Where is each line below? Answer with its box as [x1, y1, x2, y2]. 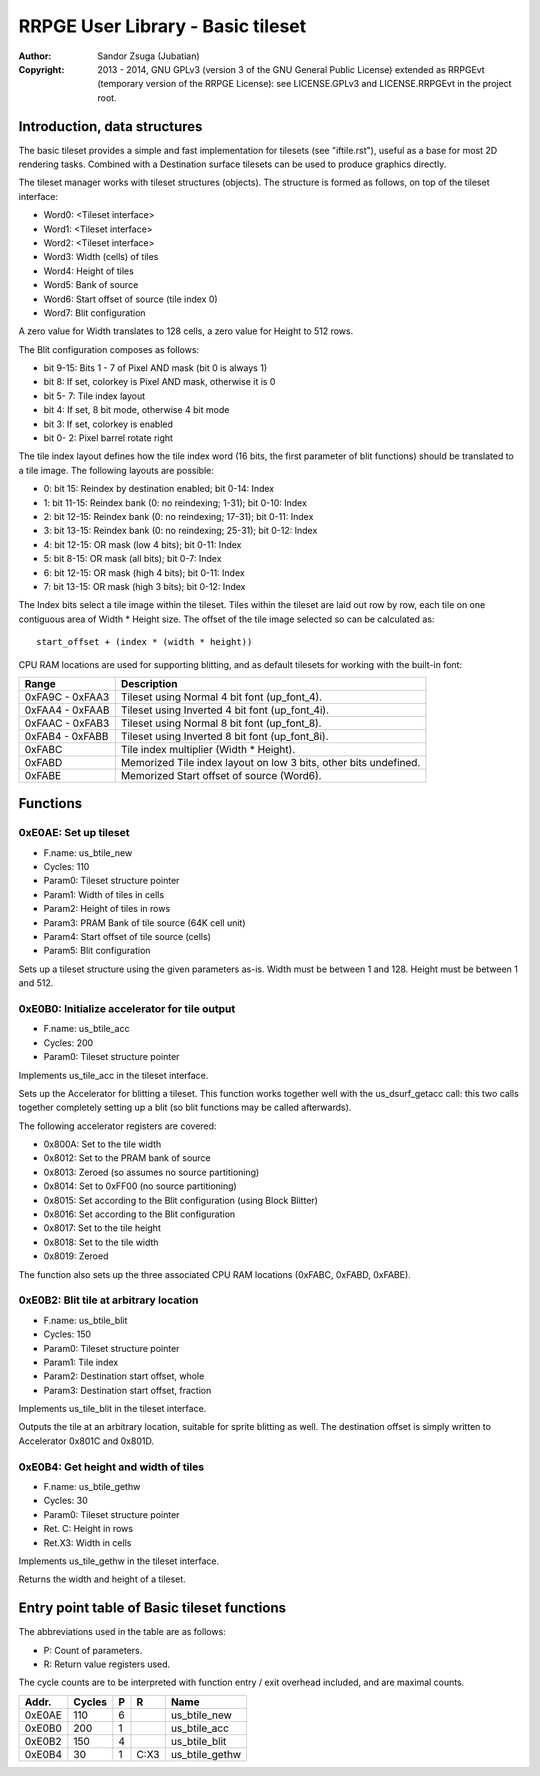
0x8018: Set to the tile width [43, 1236, 159, 1248]
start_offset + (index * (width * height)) [36, 636, 253, 648]
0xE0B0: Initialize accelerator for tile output [18, 1001, 236, 1015]
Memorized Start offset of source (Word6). [120, 768, 322, 782]
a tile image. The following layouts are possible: [18, 464, 215, 476]
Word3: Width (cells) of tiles [43, 251, 159, 263]
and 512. [18, 977, 54, 989]
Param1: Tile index [43, 1356, 119, 1368]
